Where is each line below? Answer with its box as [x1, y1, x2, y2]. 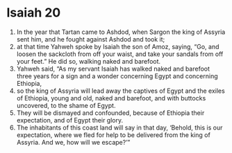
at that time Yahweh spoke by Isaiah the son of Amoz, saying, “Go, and [16, 42, 219, 51]
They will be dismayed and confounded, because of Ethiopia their [16, 109, 205, 117]
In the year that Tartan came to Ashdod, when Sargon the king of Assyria [16, 28, 226, 36]
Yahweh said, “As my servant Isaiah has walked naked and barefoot [16, 64, 210, 73]
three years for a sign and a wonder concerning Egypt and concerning [16, 71, 218, 80]
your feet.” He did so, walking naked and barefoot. [16, 57, 161, 65]
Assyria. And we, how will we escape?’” [16, 138, 131, 146]
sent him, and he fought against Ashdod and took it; [16, 35, 165, 43]
